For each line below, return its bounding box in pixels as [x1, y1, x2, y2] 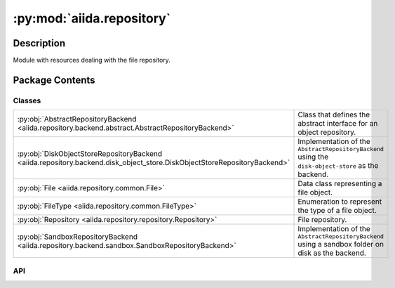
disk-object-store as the [297, 161, 379, 171]
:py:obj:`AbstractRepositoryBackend [17, 114, 137, 124]
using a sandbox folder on [297, 240, 384, 249]
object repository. [297, 127, 356, 137]
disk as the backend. [297, 248, 366, 258]
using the [297, 152, 329, 162]
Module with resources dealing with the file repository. [13, 56, 171, 65]
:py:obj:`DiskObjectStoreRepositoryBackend [17, 148, 163, 158]
